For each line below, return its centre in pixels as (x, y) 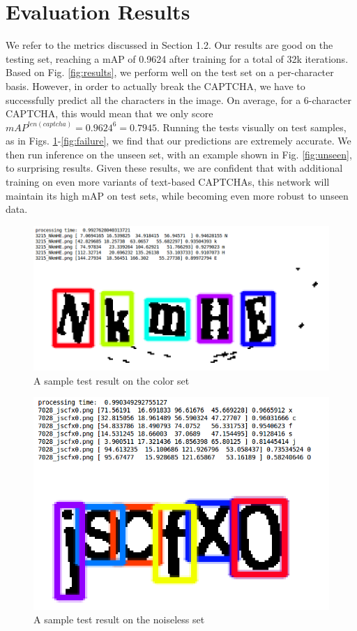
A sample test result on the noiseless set (119, 619)
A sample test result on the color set (112, 380)
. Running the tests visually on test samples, (251, 127)
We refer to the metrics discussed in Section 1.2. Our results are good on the (169, 45)
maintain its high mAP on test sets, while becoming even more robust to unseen (177, 195)
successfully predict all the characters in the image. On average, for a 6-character (178, 99)
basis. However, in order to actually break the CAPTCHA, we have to (155, 86)
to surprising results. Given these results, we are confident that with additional (174, 168)
